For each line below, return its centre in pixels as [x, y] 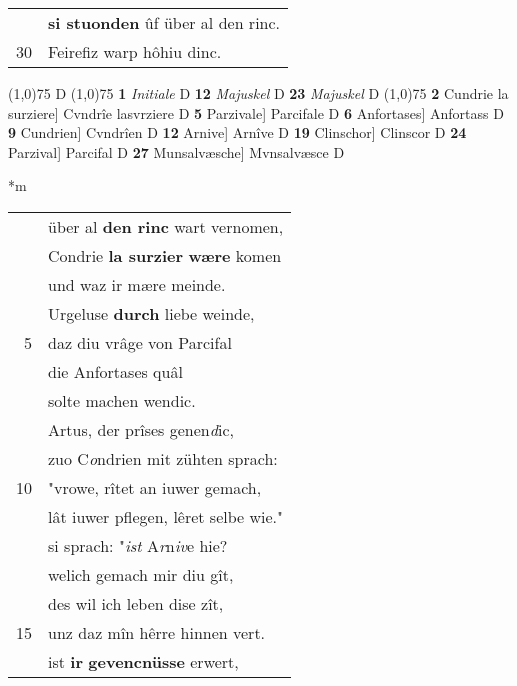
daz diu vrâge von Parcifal [140, 342]
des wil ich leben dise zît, [136, 603]
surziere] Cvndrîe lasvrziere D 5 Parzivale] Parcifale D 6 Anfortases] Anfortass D [256, 112]
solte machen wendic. [122, 400]
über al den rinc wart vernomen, [166, 226]
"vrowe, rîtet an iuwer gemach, [155, 487]
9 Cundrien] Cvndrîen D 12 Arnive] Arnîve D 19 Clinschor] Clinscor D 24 [237, 132]
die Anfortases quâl [115, 371]
